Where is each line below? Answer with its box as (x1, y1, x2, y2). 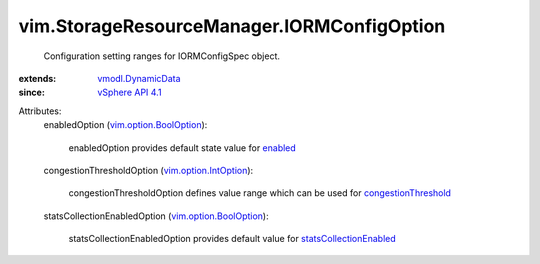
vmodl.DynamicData (97, 72, 181, 84)
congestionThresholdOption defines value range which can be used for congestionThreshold (68, 187, 452, 199)
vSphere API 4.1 (97, 86, 162, 99)
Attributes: (18, 105, 62, 117)
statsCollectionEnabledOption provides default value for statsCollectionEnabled (68, 233, 397, 245)
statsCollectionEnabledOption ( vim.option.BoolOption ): (43, 210, 269, 222)
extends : (18, 72, 57, 84)
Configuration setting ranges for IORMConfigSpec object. (43, 50, 280, 62)
